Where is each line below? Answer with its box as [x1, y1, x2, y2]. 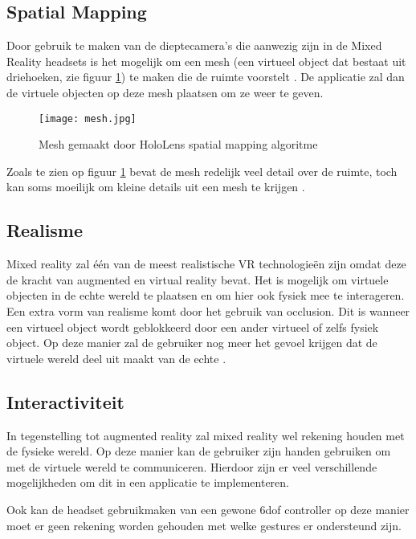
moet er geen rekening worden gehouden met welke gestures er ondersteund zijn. [6, 517, 402, 533]
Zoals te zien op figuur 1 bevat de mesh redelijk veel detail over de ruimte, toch [6, 162, 398, 179]
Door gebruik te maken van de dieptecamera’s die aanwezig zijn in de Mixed [6, 37, 382, 54]
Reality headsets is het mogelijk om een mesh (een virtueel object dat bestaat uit [6, 52, 406, 69]
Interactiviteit [6, 389, 124, 414]
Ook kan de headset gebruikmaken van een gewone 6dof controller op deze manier [6, 500, 410, 517]
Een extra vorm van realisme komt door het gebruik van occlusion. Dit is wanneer [6, 303, 410, 319]
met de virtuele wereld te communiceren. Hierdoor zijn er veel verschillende [6, 458, 377, 475]
